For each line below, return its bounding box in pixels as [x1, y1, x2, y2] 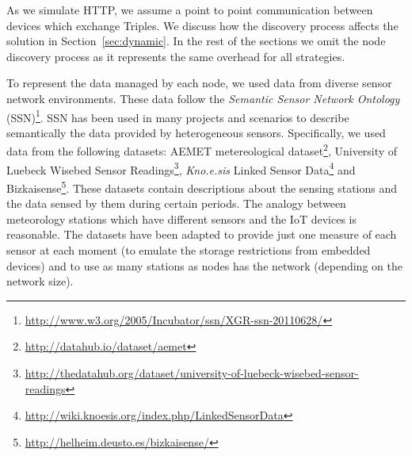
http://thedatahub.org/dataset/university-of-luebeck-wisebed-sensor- [25, 364, 359, 381]
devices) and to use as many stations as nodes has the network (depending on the [6, 257, 402, 274]
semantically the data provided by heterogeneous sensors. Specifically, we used [6, 124, 386, 140]
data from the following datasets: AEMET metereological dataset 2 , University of [6, 140, 398, 159]
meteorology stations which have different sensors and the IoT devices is [6, 210, 357, 227]
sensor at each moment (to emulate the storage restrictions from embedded [6, 241, 371, 258]
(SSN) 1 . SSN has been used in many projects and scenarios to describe [6, 106, 349, 125]
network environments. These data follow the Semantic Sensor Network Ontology [6, 90, 400, 106]
